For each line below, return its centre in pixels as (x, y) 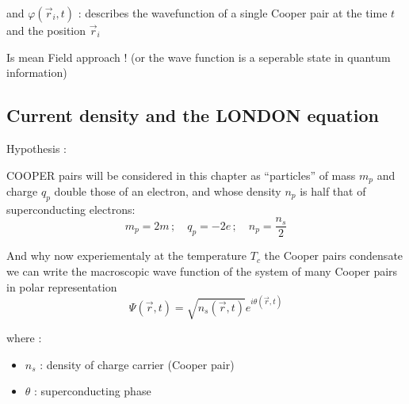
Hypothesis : (36, 148)
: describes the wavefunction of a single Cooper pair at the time (233, 13)
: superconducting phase (93, 391)
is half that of (333, 191)
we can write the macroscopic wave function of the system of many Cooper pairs (202, 271)
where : (24, 338)
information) (37, 72)
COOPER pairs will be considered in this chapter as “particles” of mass (181, 175)
